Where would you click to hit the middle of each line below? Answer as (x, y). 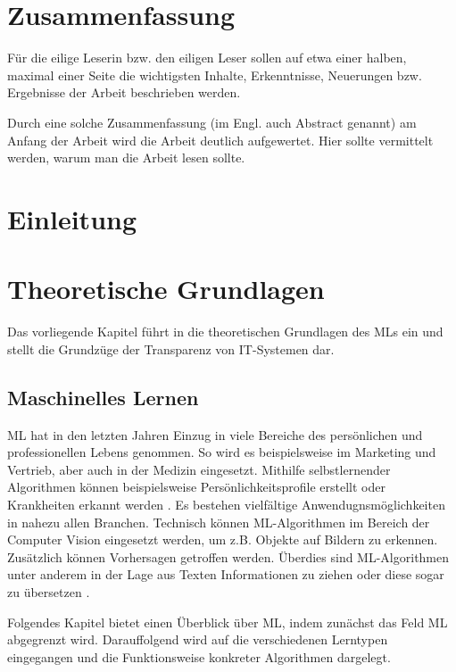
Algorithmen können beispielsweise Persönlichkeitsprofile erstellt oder (196, 487)
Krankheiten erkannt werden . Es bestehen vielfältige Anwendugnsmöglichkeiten (226, 504)
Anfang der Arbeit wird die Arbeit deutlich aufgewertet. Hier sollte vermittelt (220, 140)
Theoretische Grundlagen (166, 289)
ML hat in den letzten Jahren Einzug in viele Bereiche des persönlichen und (215, 434)
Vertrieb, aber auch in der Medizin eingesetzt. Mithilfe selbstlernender (199, 469)
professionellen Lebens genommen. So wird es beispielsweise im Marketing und (222, 452)
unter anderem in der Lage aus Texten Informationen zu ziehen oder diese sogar (226, 574)
